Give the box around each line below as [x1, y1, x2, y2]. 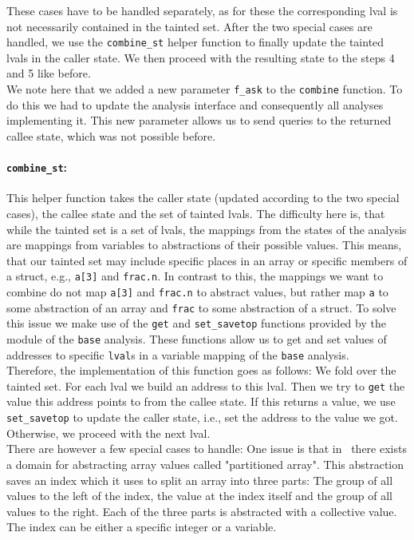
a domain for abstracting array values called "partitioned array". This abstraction [6, 455, 404, 472]
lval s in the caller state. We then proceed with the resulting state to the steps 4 [6, 49, 395, 66]
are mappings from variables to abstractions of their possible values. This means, [6, 236, 402, 253]
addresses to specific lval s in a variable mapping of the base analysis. [6, 346, 349, 363]
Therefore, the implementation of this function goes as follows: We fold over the [6, 362, 396, 379]
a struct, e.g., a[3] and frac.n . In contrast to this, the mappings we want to [6, 268, 384, 284]
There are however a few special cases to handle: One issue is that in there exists [6, 440, 407, 457]
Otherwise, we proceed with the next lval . [6, 424, 211, 441]
